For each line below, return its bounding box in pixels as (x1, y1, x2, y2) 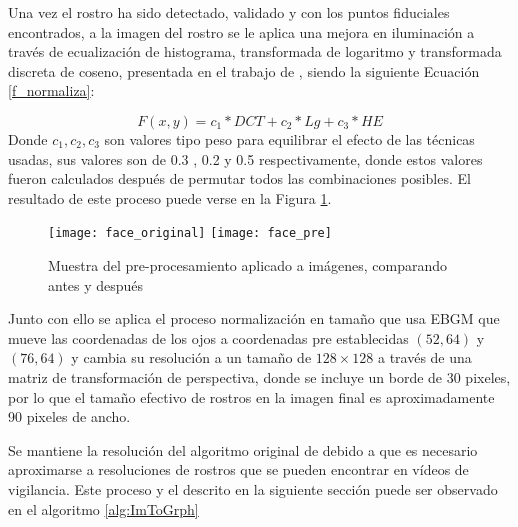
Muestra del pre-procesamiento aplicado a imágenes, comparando (48, 255, 447, 275)
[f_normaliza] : (8, 80, 95, 101)
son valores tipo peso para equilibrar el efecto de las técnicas (104, 128, 475, 149)
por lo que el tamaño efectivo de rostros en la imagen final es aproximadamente (8, 386, 495, 407)
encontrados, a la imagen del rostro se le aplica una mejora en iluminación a (8, 21, 475, 42)
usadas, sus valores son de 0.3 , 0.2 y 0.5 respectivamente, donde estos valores (8, 148, 483, 169)
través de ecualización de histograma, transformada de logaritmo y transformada (8, 41, 502, 62)
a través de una (377, 347, 472, 368)
